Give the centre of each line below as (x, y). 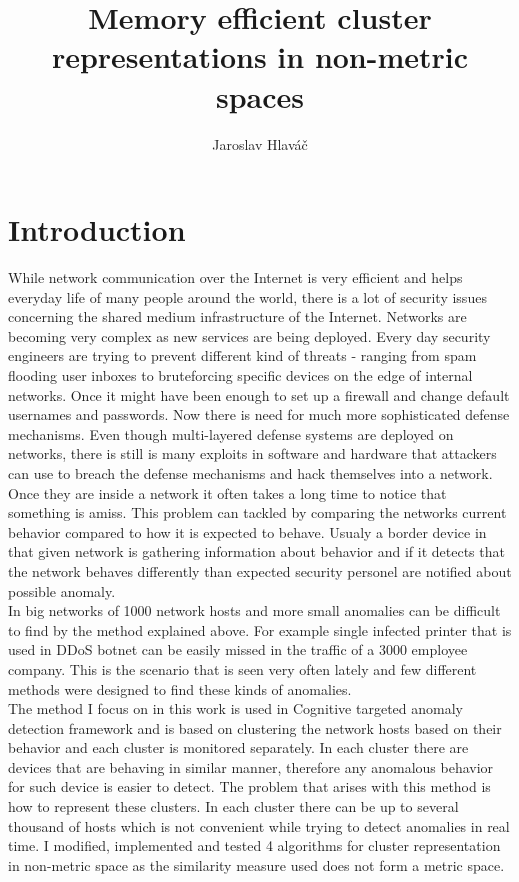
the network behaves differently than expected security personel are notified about (260, 570)
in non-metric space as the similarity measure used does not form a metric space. (256, 864)
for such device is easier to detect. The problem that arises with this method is (249, 786)
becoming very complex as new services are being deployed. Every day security (249, 335)
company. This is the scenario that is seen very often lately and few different (242, 668)
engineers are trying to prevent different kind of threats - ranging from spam (242, 355)
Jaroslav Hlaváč (260, 143)
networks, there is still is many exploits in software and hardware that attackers (252, 453)
